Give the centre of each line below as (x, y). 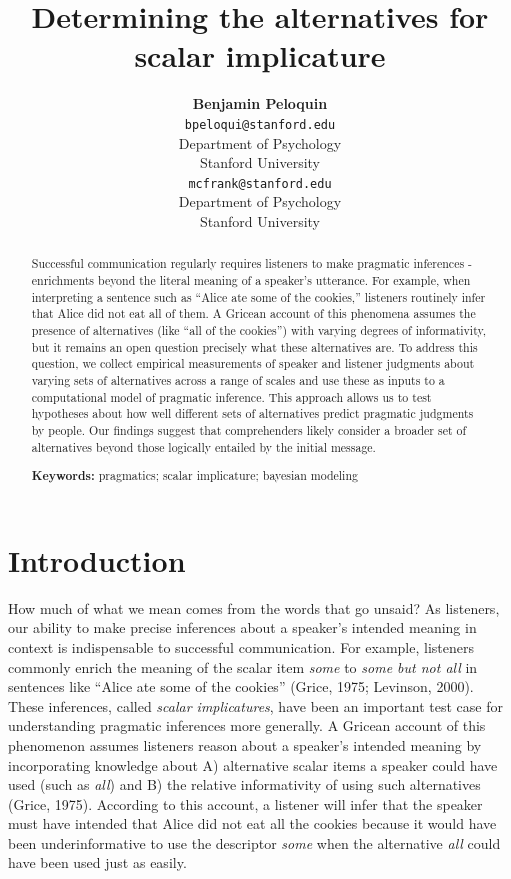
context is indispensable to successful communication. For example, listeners (241, 646)
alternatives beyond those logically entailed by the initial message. (203, 446)
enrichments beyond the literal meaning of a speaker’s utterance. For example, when (251, 280)
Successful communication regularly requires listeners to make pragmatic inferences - (252, 263)
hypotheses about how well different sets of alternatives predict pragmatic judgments (252, 413)
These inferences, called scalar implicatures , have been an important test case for (255, 705)
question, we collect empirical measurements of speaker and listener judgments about (253, 363)
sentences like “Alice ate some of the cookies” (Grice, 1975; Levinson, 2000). (241, 686)
